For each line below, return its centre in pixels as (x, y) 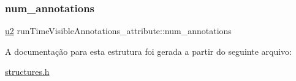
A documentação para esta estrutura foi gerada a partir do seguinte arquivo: (148, 51)
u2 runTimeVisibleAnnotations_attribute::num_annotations (118, 31)
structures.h (27, 72)
